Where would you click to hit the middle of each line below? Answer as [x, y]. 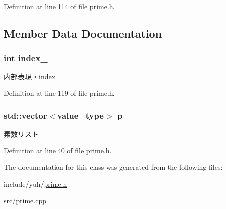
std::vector [26, 115]
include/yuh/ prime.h [36, 183]
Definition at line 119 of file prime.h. [59, 93]
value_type [81, 115]
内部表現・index [30, 76]
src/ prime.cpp [25, 200]
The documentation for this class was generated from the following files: [113, 167]
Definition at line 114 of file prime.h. [59, 6]
